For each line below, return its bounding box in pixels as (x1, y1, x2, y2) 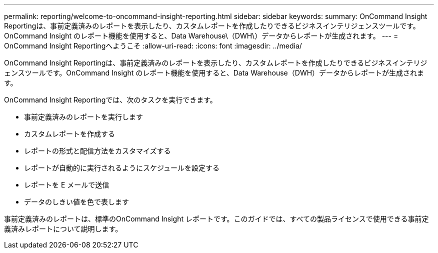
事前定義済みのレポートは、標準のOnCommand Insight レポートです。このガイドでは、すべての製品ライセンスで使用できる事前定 (4, 214, 429, 223)
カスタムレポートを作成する (24, 129, 115, 138)
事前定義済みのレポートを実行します (24, 112, 143, 121)
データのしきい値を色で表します (24, 197, 129, 206)
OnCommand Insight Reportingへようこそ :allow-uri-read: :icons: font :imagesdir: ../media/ (4, 41, 302, 50)
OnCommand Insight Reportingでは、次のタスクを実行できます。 (4, 95, 217, 104)
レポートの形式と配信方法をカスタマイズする (24, 146, 171, 155)
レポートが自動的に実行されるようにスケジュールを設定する (24, 163, 220, 172)
